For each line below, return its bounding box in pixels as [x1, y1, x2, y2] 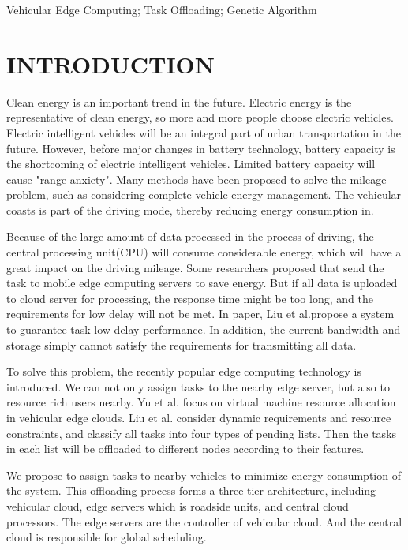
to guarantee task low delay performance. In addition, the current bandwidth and [6, 321, 401, 338]
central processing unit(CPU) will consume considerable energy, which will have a [6, 244, 402, 260]
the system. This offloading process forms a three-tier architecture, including [6, 482, 376, 499]
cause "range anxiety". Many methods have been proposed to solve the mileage [6, 170, 387, 187]
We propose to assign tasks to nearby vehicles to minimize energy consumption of [6, 466, 401, 483]
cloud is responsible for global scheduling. [6, 529, 207, 545]
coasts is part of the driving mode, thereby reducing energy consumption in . [6, 201, 374, 218]
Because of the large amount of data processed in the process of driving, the [6, 228, 374, 245]
